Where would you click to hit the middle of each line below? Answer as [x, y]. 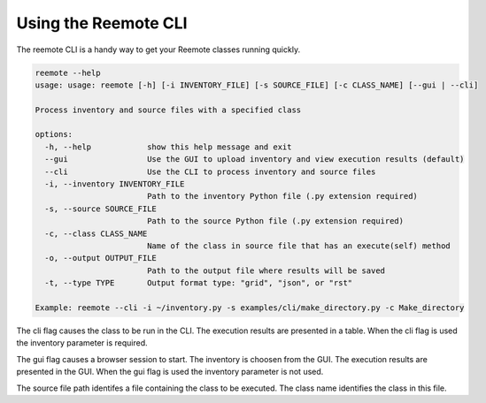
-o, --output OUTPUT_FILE [100, 258]
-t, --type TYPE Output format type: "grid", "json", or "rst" [199, 283]
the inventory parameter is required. [82, 343]
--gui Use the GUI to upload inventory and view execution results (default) [255, 160]
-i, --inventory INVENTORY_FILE [115, 184]
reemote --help [68, 72]
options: [54, 134]
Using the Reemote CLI [102, 23]
